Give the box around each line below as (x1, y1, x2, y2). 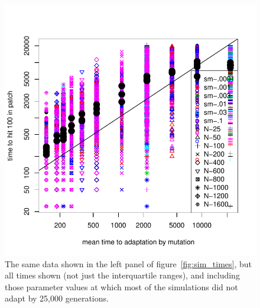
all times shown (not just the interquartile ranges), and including (5, 269, 240, 281)
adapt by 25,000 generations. (5, 292, 109, 304)
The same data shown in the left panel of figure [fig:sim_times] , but (5, 257, 252, 270)
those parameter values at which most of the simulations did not (5, 280, 238, 293)
